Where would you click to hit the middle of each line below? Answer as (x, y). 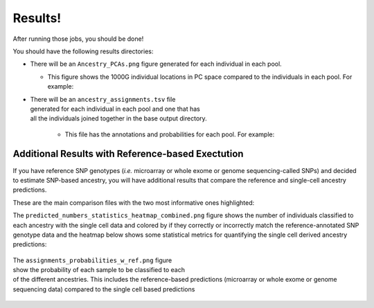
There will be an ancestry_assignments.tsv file (103, 99)
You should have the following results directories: (83, 51)
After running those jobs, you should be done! (78, 39)
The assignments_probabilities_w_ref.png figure (92, 260)
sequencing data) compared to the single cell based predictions (104, 289)
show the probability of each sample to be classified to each (99, 270)
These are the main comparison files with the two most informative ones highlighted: (134, 202)
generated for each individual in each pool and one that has (115, 109)
